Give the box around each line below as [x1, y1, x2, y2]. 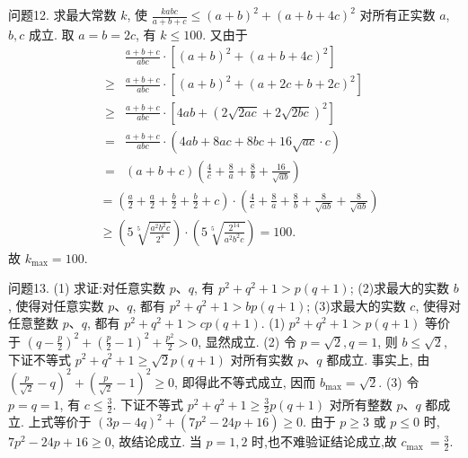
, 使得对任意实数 [8, 295, 104, 314]
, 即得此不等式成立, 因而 [174, 372, 316, 391]
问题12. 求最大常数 [8, 5, 117, 23]
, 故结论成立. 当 [110, 432, 202, 451]
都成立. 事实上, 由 [326, 349, 430, 368]
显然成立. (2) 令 [205, 331, 296, 350]
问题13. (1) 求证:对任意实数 [8, 278, 165, 297]
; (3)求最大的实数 [306, 295, 406, 314]
